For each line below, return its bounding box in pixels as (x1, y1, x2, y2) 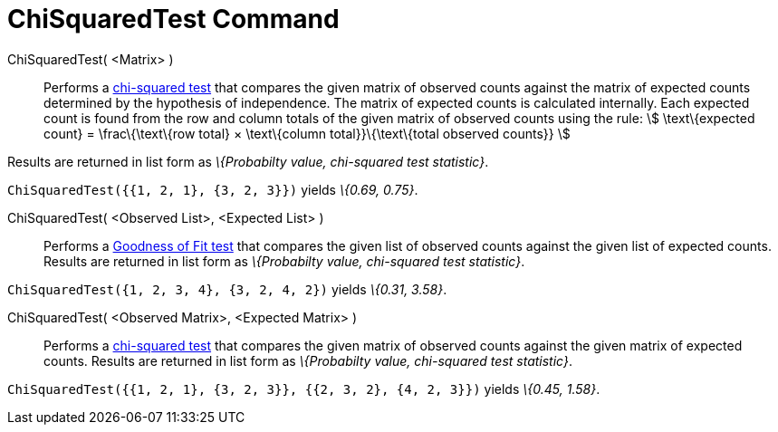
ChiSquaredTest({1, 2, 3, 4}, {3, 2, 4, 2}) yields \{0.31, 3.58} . (7, 281, 447, 297)
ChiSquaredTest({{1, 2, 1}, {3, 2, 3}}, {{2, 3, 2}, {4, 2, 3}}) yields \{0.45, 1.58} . (7, 380, 600, 397)
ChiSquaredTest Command (7, 4, 340, 34)
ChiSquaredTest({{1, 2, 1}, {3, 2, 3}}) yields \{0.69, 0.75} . (7, 181, 418, 197)
